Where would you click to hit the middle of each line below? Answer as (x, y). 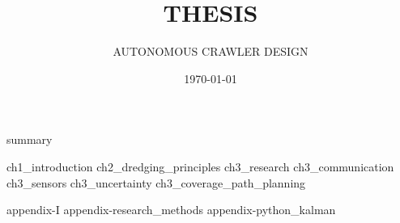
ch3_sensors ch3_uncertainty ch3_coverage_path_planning (156, 182)
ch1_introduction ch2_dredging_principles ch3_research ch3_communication (200, 166)
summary (30, 139)
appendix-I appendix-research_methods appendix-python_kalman (171, 210)
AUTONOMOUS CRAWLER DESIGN (211, 51)
